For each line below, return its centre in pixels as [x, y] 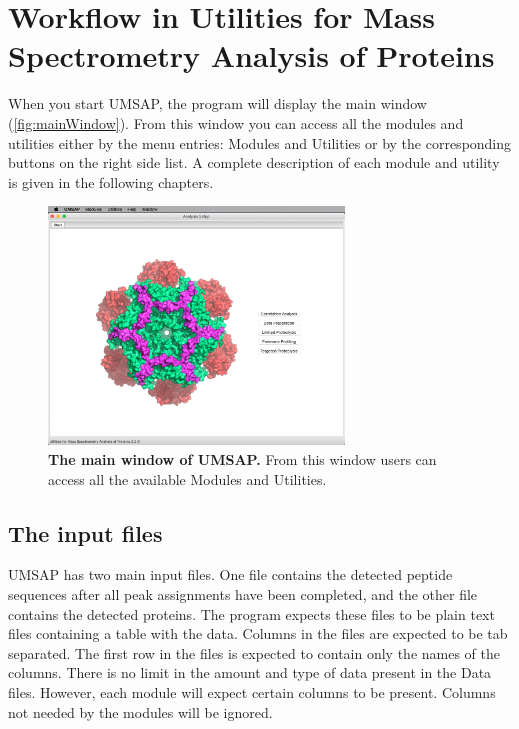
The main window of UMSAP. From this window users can [242, 458]
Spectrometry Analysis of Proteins [251, 55]
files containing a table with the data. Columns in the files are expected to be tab [258, 633]
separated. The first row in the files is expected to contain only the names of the [254, 652]
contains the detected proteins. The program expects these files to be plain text [251, 613]
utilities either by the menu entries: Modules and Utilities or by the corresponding [260, 142]
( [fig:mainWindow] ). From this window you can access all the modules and [236, 122]
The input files [85, 532]
